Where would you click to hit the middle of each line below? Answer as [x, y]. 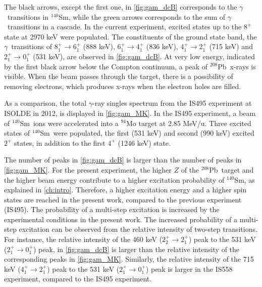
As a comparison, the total [45, 103]
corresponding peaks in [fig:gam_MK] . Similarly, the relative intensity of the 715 [129, 259]
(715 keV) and [231, 46]
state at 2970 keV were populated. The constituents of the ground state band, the [130, 36]
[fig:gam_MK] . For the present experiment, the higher [88, 169]
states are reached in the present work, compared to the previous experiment [123, 199]
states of [17, 133]
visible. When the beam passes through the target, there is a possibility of [119, 76]
